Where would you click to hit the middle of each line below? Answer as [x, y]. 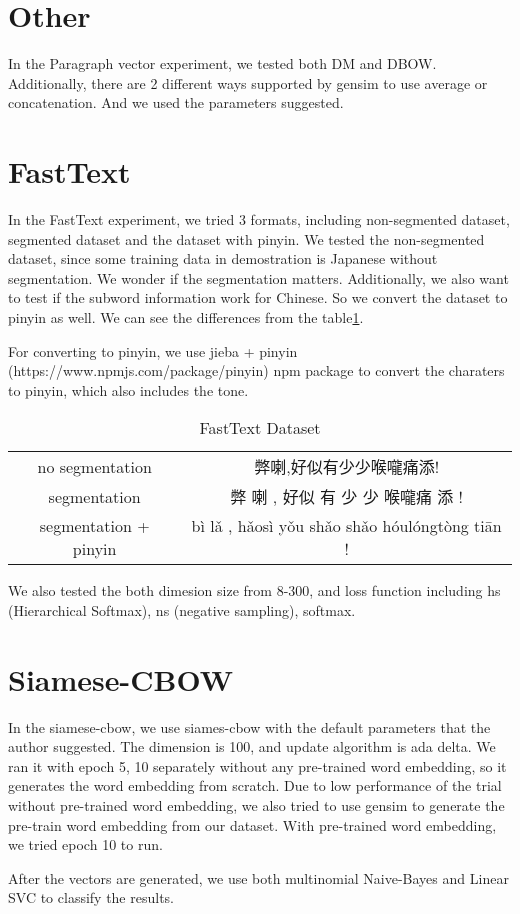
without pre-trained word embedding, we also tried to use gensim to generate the [256, 805]
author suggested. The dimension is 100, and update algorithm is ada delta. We [252, 746]
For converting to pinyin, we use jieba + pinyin [153, 350]
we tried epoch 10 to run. [85, 844]
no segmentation [94, 466]
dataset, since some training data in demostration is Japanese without [223, 258]
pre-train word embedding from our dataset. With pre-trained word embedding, [252, 824]
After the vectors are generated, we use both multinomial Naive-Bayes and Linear [258, 877]
